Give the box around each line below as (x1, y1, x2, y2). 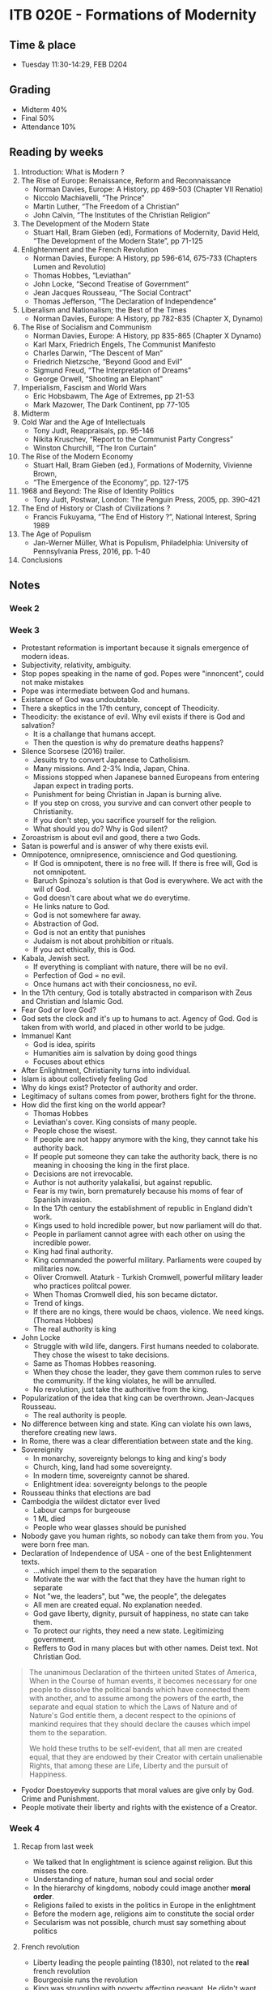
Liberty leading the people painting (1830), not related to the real (32, 1958, 249, 1967)
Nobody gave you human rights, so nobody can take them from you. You (20, 1531, 264, 1541)
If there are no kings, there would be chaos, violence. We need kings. (32, 1307, 265, 1316)
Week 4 (9, 1823, 40, 1834)
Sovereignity (20, 1445, 64, 1454)
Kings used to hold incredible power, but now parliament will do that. (32, 1221, 262, 1230)
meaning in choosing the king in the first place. (32, 1161, 189, 1170)
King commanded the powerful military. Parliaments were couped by (32, 1256, 262, 1265)
